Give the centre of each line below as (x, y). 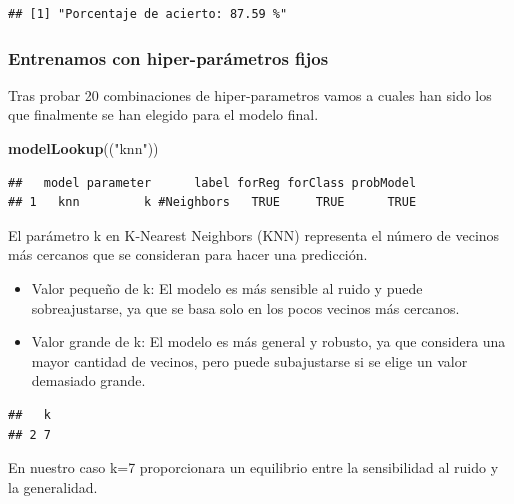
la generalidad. (53, 486)
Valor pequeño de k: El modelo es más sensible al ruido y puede (227, 287)
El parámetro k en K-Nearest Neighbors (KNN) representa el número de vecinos (254, 234)
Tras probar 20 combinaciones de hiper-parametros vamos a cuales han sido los (250, 94)
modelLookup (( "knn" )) (83, 148)
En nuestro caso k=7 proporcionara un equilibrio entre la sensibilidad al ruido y (253, 467)
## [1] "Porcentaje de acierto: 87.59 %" (148, 14)
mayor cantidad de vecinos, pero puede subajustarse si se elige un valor (249, 360)
